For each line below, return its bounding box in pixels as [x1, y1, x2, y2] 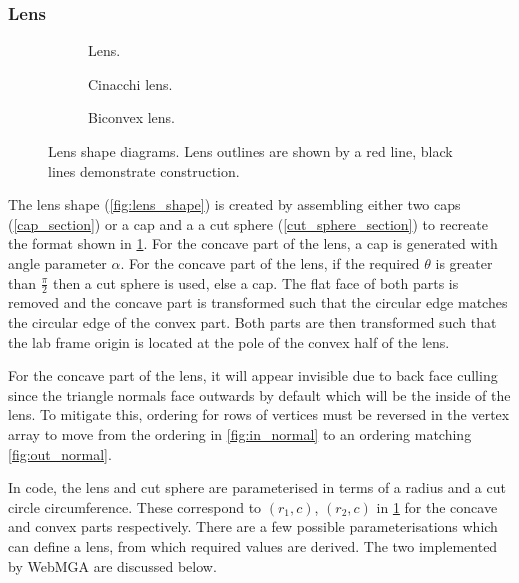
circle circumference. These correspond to [8, 496, 262, 517]
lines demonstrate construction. [48, 160, 240, 181]
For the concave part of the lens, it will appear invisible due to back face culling [8, 365, 498, 386]
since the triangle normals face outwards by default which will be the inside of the [8, 384, 511, 405]
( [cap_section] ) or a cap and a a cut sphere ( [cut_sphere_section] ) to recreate [8, 213, 488, 234]
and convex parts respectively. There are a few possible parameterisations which [8, 516, 498, 537]
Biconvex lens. [88, 107, 175, 128]
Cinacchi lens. [88, 73, 173, 94]
